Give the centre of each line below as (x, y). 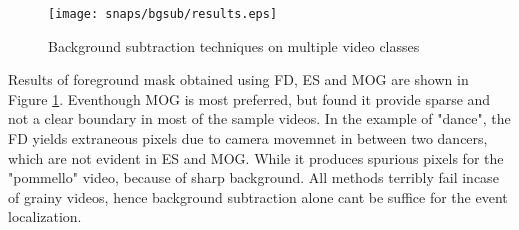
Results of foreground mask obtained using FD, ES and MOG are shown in (238, 79)
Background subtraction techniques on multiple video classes (234, 45)
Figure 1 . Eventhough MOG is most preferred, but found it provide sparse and (249, 98)
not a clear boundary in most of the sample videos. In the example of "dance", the (259, 118)
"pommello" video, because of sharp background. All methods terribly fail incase (253, 177)
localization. (45, 216)
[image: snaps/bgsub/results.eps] (163, 14)
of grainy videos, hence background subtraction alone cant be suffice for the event (258, 196)
